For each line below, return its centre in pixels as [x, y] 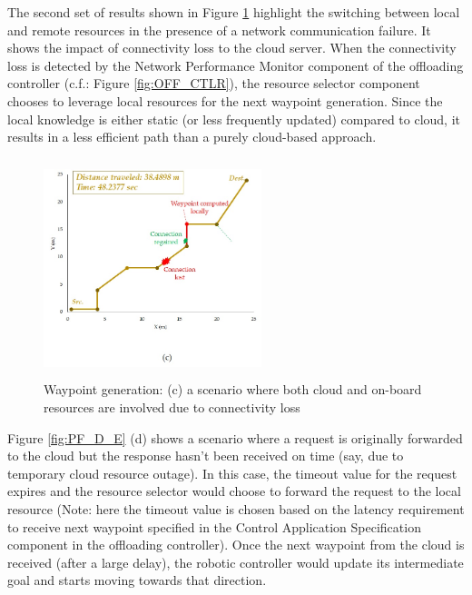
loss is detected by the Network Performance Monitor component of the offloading [236, 65]
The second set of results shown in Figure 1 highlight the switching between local [234, 12]
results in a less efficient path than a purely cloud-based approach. [192, 137]
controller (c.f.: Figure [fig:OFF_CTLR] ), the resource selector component [214, 83]
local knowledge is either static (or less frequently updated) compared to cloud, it [234, 119]
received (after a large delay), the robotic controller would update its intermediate [236, 562]
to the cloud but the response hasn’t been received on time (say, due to [206, 456]
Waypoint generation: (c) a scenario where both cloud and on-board [233, 389]
